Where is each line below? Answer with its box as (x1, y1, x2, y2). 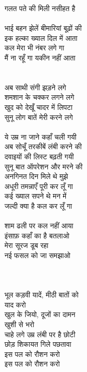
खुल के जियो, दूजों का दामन (5, 309, 75, 320)
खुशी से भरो (5, 319, 35, 329)
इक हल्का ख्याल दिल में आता (5, 32, 77, 43)
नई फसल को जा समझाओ (5, 250, 70, 260)
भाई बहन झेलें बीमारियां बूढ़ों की (5, 23, 82, 33)
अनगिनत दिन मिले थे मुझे (5, 171, 68, 181)
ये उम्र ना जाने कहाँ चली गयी (5, 131, 76, 142)
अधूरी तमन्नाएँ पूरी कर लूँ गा (5, 180, 73, 191)
